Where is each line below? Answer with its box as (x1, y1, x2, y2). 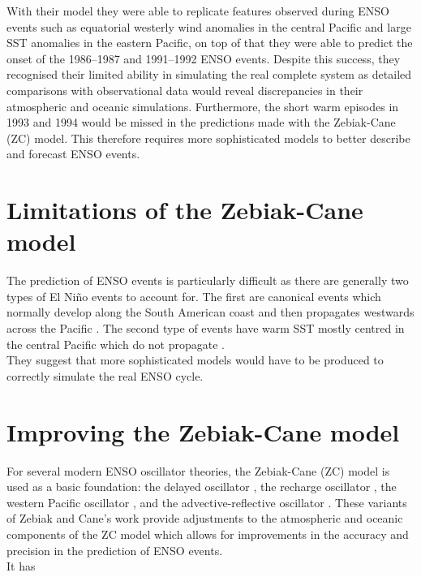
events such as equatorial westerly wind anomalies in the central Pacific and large (6, 18, 411, 35)
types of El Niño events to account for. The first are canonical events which (6, 287, 381, 304)
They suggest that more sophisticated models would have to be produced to (6, 351, 384, 368)
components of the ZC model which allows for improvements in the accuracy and (6, 525, 409, 542)
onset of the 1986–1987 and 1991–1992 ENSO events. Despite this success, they (6, 50, 401, 67)
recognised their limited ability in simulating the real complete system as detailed (6, 66, 412, 83)
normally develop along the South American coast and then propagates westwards (6, 304, 415, 321)
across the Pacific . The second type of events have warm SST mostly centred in (6, 320, 405, 337)
